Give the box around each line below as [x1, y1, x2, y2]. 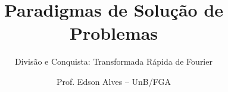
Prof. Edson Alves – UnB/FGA [56, 75, 171, 87]
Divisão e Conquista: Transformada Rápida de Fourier [15, 55, 213, 68]
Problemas [69, 21, 158, 45]
